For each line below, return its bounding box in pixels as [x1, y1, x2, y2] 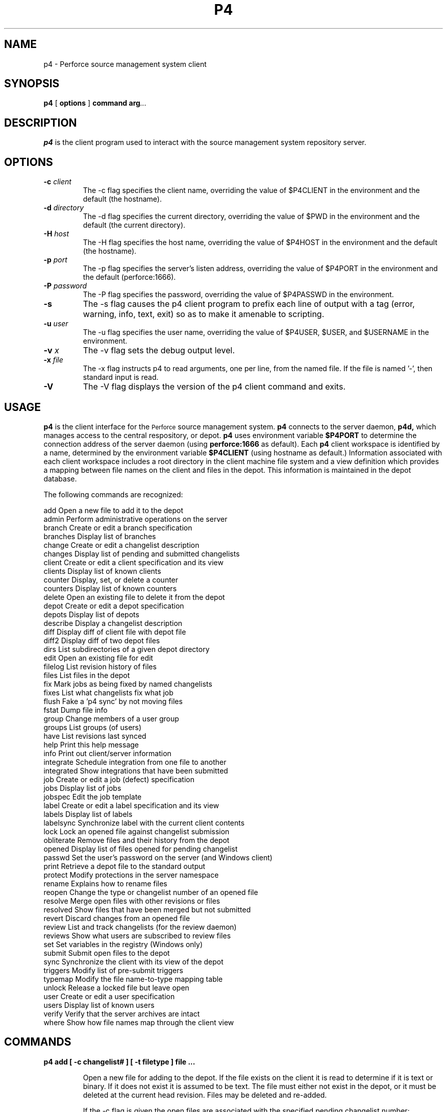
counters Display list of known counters [43, 584, 177, 593]
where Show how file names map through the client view [43, 1018, 234, 1027]
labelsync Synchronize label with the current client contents [43, 818, 245, 827]
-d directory [43, 203, 84, 212]
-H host [43, 229, 69, 238]
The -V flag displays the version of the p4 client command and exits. [83, 381, 345, 392]
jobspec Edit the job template [43, 792, 142, 801]
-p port [43, 255, 67, 264]
